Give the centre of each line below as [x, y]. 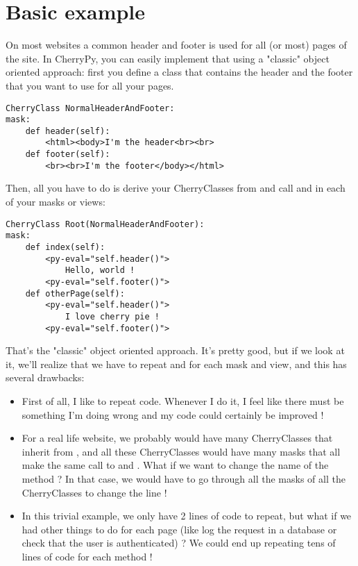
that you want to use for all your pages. [90, 85]
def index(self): [65, 247]
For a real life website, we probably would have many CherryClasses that [177, 438]
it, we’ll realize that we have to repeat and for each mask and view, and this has [176, 364]
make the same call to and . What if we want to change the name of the [175, 465]
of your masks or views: [56, 202]
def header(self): [68, 131]
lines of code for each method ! [87, 556]
